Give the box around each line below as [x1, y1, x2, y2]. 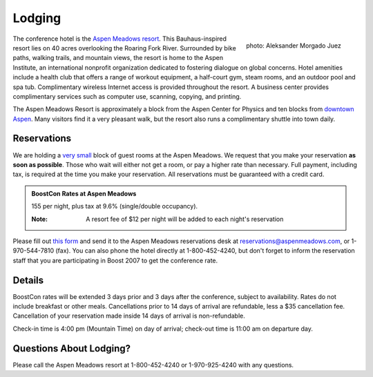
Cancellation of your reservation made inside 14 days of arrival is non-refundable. [12, 311, 245, 320]
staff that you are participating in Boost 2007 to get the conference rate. [12, 256, 218, 264]
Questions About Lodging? [12, 342, 131, 354]
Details [12, 274, 44, 286]
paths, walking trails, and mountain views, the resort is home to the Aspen [12, 54, 224, 62]
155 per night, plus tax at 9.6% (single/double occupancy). [31, 202, 198, 211]
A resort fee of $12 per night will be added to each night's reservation [86, 215, 284, 223]
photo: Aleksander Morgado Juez [246, 41, 341, 50]
